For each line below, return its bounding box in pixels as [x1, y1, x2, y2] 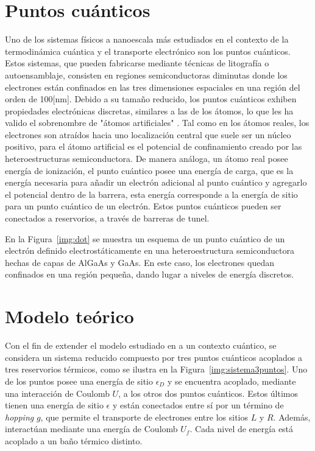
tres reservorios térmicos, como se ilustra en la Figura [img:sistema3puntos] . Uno [5, 363, 308, 376]
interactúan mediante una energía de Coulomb [5, 422, 178, 435]
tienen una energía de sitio [5, 399, 104, 411]
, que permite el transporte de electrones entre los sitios [40, 410, 249, 423]
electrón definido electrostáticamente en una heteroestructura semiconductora [5, 244, 294, 257]
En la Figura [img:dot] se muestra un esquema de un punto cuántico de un [5, 232, 285, 245]
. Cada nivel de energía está [189, 422, 294, 435]
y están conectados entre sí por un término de [112, 399, 284, 411]
